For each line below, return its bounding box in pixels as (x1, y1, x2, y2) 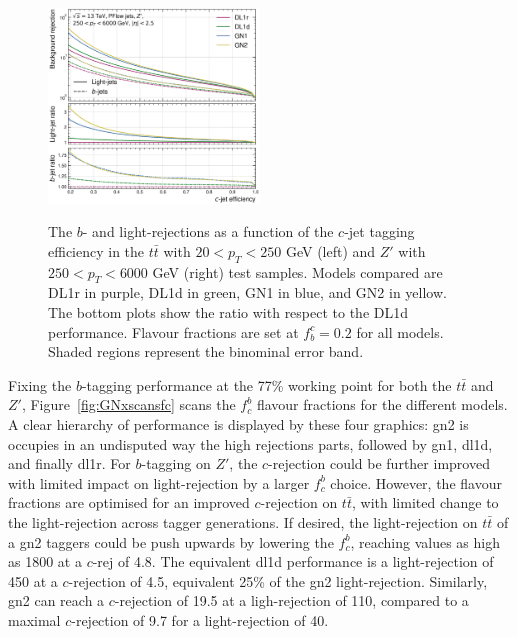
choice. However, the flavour (330, 472, 502, 493)
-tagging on (141, 453, 211, 474)
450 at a (8, 570, 58, 591)
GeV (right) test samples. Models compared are (152, 261, 443, 282)
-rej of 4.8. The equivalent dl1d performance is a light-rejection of (92, 551, 494, 572)
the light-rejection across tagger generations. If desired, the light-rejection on (8, 511, 478, 532)
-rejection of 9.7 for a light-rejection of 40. (71, 609, 329, 630)
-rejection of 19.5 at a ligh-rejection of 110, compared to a (114, 590, 469, 611)
